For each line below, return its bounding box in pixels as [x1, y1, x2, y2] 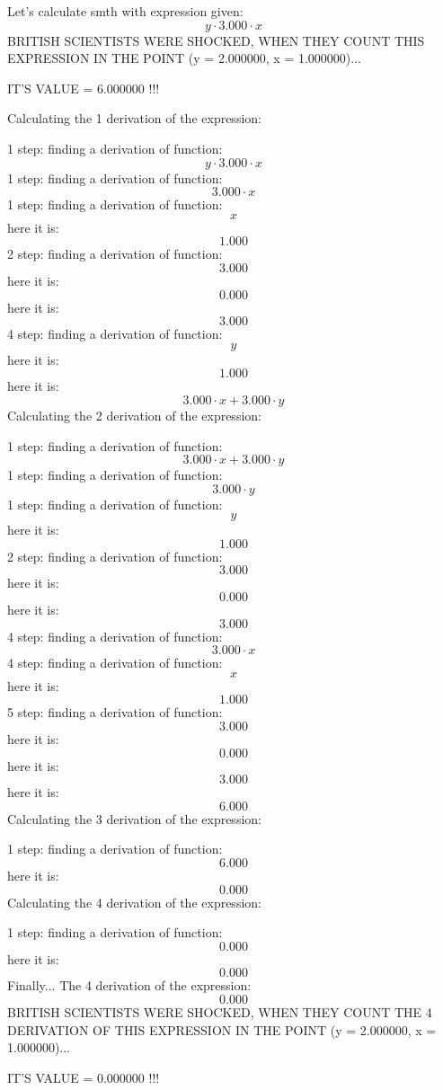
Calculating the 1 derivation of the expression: [7, 109, 261, 128]
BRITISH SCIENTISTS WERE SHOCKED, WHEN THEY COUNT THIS [7, 31, 425, 49]
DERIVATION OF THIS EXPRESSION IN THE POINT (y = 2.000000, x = [7, 1020, 437, 1039]
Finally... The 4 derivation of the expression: [7, 976, 252, 995]
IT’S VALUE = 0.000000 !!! [7, 1068, 160, 1086]
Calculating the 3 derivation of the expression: [7, 809, 261, 828]
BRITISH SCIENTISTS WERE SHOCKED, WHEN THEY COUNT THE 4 [7, 1002, 432, 1021]
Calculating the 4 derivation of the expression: [7, 892, 261, 911]
